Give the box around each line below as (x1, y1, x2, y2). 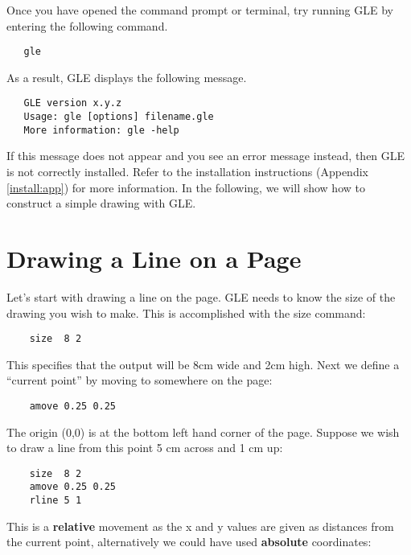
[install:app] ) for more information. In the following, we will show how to (6, 179, 365, 195)
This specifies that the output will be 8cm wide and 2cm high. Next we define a (6, 356, 400, 372)
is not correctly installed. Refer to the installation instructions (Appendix (6, 163, 368, 179)
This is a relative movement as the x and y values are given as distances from (6, 517, 394, 534)
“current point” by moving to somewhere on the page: (6, 372, 273, 388)
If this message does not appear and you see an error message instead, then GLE (6, 147, 405, 164)
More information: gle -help (23, 124, 179, 136)
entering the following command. (6, 17, 168, 34)
